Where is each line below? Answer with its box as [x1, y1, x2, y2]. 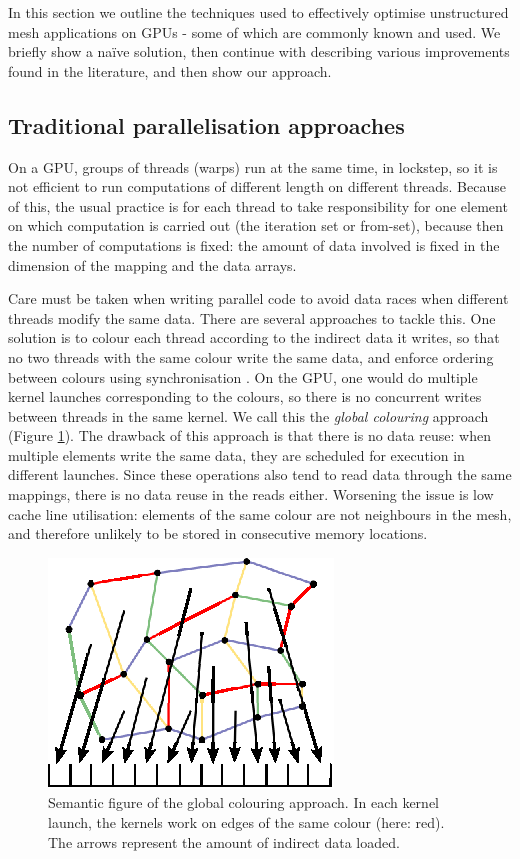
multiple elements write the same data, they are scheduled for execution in [8, 444, 465, 465]
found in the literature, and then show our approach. [8, 60, 332, 81]
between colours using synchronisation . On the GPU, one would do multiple [8, 366, 478, 387]
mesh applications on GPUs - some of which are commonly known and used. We [8, 21, 501, 42]
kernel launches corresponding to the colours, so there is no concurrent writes [8, 386, 482, 407]
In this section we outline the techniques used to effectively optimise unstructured [8, 2, 509, 22]
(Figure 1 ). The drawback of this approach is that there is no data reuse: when [8, 425, 491, 446]
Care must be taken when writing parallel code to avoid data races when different [8, 288, 509, 309]
